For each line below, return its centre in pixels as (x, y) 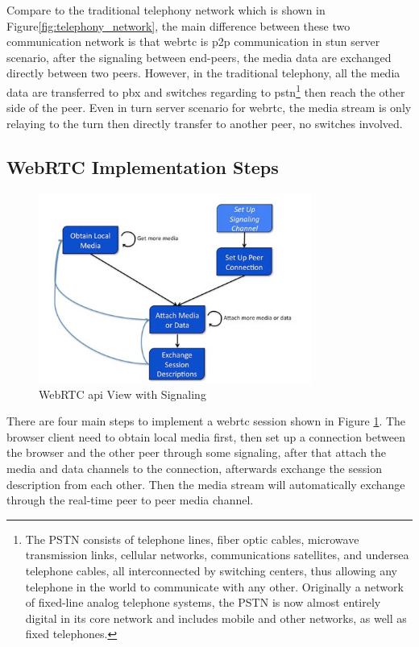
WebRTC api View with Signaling (122, 394)
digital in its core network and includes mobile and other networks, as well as (216, 618)
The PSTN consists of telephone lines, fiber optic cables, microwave (192, 539)
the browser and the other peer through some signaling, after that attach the (197, 452)
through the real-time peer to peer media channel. (130, 500)
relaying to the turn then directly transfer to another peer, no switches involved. (205, 123)
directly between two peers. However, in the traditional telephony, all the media (203, 73)
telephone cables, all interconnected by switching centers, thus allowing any (211, 571)
